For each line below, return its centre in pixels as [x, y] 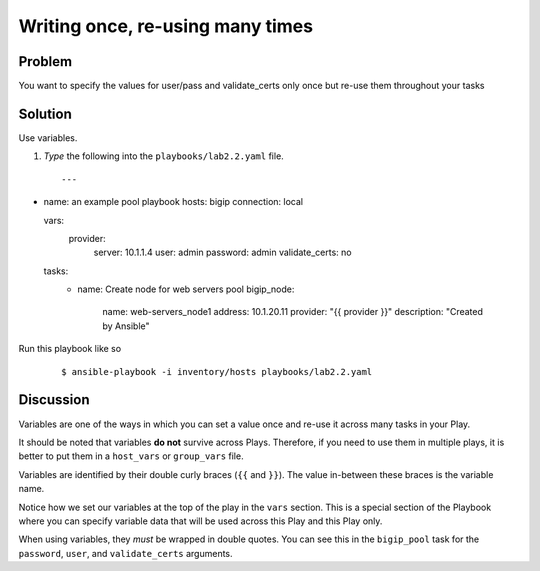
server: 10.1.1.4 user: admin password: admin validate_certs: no [222, 252]
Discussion [54, 400]
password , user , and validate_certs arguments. [126, 553]
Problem [45, 61]
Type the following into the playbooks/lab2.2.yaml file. [163, 156]
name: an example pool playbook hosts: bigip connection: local [173, 202]
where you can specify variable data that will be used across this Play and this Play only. [200, 521]
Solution [45, 113]
